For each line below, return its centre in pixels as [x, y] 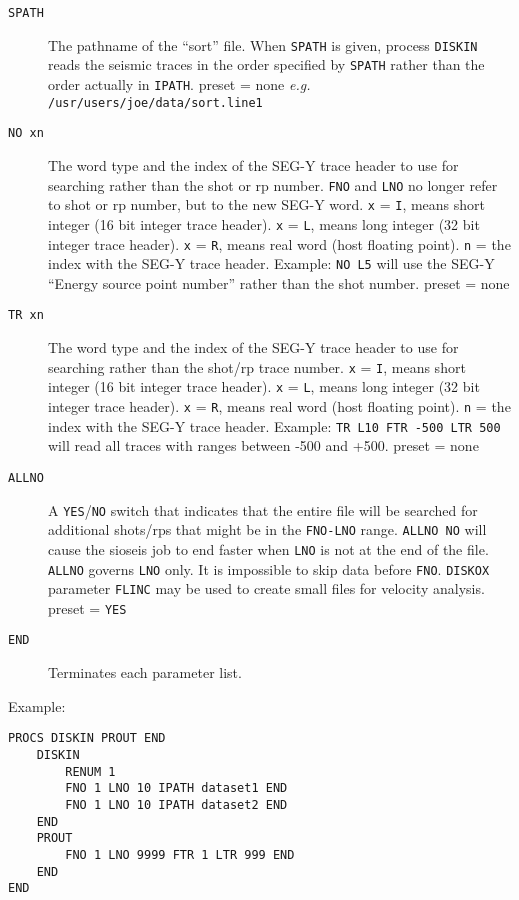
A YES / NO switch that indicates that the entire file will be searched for [263, 509]
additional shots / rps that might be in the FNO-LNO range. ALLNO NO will [267, 529]
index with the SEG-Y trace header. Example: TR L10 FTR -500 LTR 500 [274, 425]
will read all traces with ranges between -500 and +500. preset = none [263, 445]
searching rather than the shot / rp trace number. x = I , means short [257, 366]
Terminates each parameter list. [145, 672]
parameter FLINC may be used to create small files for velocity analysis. [266, 588]
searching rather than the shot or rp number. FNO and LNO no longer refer [273, 184]
